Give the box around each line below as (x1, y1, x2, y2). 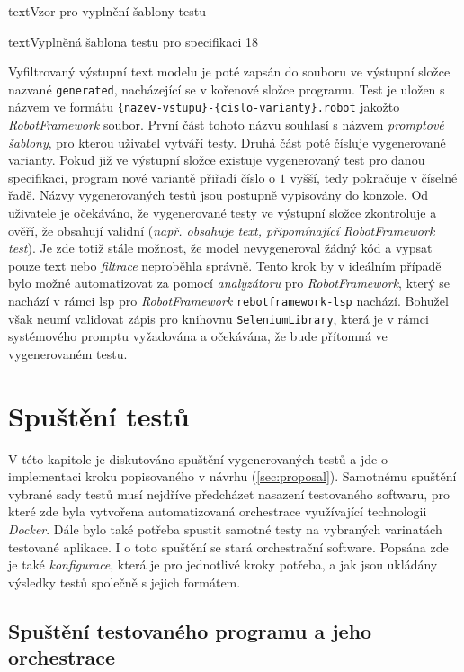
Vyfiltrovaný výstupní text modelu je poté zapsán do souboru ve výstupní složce (8, 62, 451, 81)
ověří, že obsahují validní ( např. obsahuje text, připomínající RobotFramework (8, 220, 435, 239)
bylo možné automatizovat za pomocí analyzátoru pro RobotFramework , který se (8, 273, 450, 292)
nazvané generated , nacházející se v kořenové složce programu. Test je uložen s (8, 79, 445, 98)
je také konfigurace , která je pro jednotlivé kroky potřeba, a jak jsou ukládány (8, 555, 438, 574)
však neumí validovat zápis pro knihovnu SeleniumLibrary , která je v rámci (8, 309, 429, 327)
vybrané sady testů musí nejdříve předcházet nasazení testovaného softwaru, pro (8, 484, 451, 503)
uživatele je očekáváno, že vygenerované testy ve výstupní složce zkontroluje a (8, 203, 437, 222)
